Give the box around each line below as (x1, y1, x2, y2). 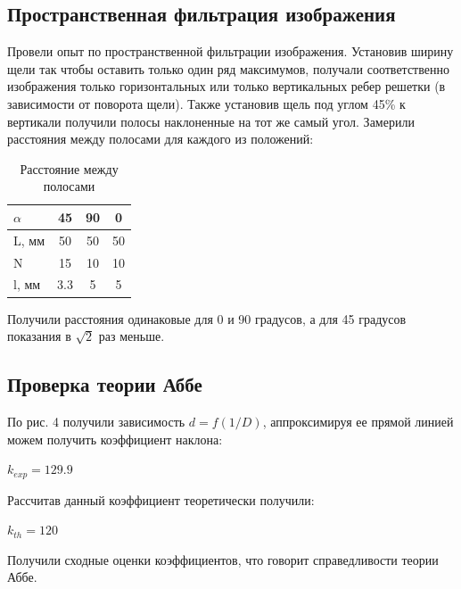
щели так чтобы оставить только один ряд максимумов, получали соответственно (7, 59, 449, 78)
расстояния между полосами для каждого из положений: (7, 129, 314, 148)
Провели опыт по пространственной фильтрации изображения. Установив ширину (7, 42, 454, 61)
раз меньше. (98, 327, 165, 345)
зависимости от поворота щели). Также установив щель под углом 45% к (7, 94, 406, 112)
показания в (7, 327, 71, 345)
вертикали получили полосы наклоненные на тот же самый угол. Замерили (7, 112, 415, 130)
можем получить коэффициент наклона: (7, 429, 223, 448)
